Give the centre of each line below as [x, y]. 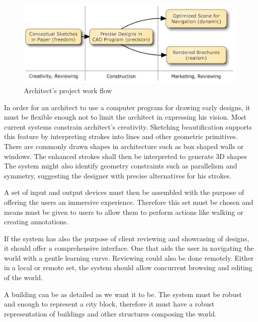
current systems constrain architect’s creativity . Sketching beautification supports [128, 126]
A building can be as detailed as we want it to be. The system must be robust [123, 294]
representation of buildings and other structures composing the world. [110, 313]
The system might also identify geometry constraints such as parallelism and [121, 166]
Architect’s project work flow [68, 90]
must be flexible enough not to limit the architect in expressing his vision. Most [125, 117]
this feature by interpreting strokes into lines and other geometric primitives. [121, 136]
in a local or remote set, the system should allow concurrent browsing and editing [128, 267]
